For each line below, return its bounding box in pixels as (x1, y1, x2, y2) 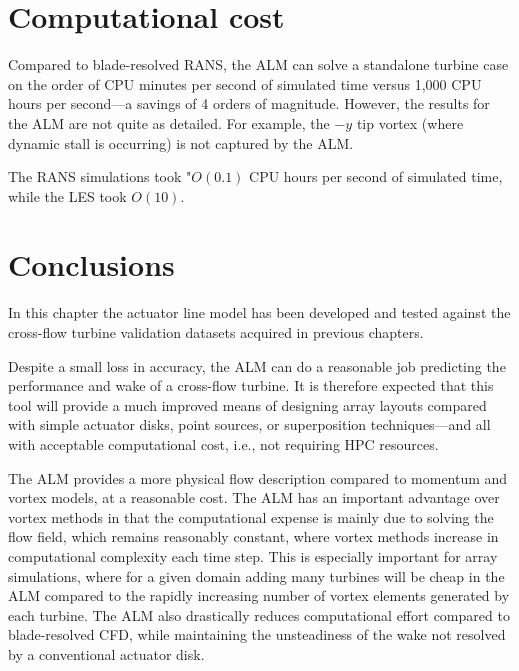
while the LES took (8, 185, 127, 206)
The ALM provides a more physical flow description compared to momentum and (8, 467, 508, 488)
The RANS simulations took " (8, 166, 192, 187)
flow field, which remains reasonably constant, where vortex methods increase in (8, 526, 499, 547)
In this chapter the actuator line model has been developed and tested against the (8, 302, 511, 323)
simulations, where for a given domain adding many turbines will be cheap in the (8, 565, 505, 586)
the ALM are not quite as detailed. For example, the (8, 112, 330, 133)
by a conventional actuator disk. (8, 643, 205, 664)
